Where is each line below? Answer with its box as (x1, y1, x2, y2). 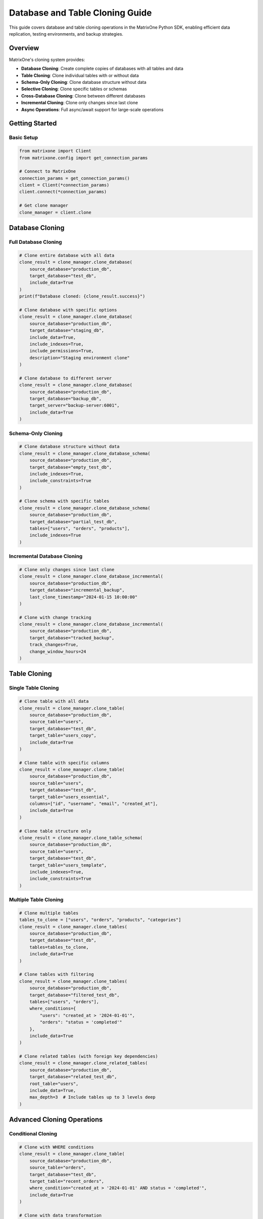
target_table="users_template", (29, 862, 107, 868)
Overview (9, 44, 39, 52)
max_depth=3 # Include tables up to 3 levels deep (29, 1095, 156, 1100)
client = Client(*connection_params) (19, 182, 110, 188)
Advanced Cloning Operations (9, 1116, 103, 1124)
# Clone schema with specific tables (19, 498, 110, 504)
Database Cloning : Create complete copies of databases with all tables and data (21, 66, 184, 72)
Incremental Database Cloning (9, 553, 83, 560)
